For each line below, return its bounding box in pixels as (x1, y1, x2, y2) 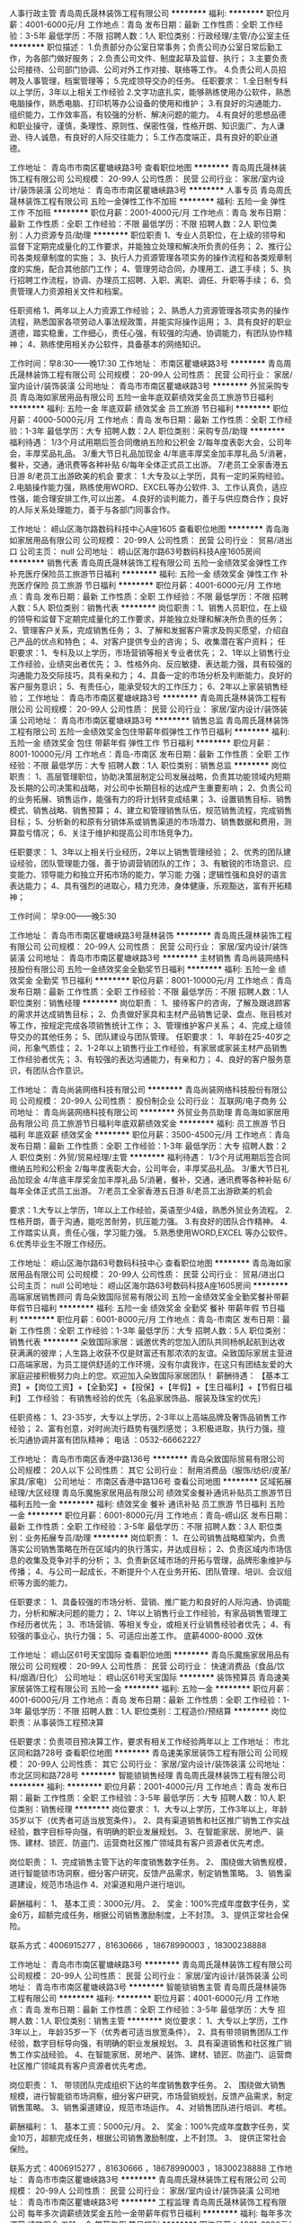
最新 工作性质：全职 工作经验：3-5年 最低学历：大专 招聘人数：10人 (24, 1792, 276, 1803)
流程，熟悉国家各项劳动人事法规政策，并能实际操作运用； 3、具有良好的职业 (9, 316, 292, 327)
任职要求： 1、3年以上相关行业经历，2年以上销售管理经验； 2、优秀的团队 (9, 847, 284, 857)
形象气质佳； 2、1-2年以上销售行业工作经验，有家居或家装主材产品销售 (24, 1043, 288, 1053)
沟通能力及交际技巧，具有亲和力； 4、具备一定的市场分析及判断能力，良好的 (9, 670, 292, 680)
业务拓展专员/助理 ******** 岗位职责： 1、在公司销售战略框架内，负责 (24, 1532, 286, 1543)
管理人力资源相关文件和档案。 (16, 286, 128, 296)
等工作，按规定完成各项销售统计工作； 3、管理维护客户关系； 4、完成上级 (9, 1021, 284, 1030)
